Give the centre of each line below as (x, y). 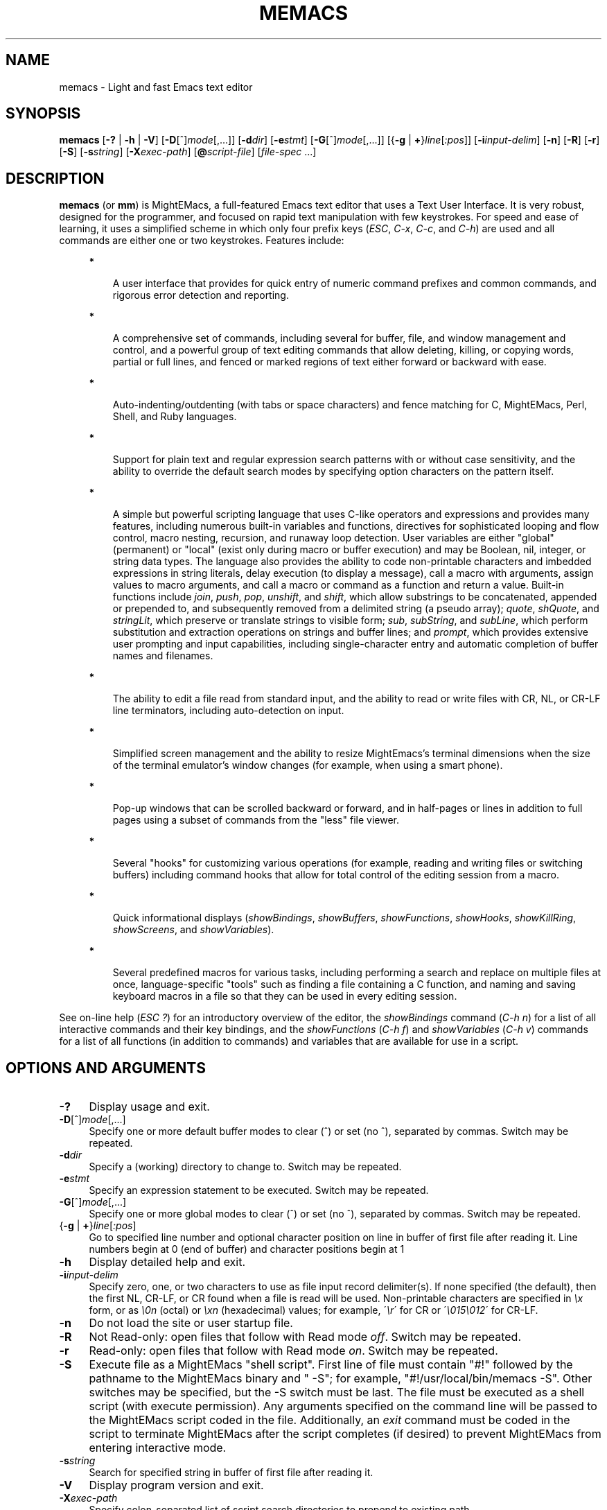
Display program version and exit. (176, 1485)
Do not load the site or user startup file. (191, 1323)
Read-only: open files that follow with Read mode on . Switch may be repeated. (293, 1351)
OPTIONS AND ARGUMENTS (106, 1068)
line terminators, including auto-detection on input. (228, 711)
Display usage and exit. (149, 1107)
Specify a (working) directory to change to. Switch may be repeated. (245, 1167)
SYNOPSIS (43, 114)
